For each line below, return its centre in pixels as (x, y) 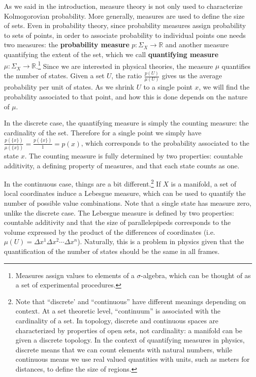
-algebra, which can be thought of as (196, 275)
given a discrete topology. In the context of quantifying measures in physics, (130, 340)
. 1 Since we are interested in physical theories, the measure (125, 65)
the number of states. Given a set (54, 76)
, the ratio (127, 76)
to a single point (168, 87)
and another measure (197, 45)
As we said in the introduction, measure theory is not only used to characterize (123, 6)
